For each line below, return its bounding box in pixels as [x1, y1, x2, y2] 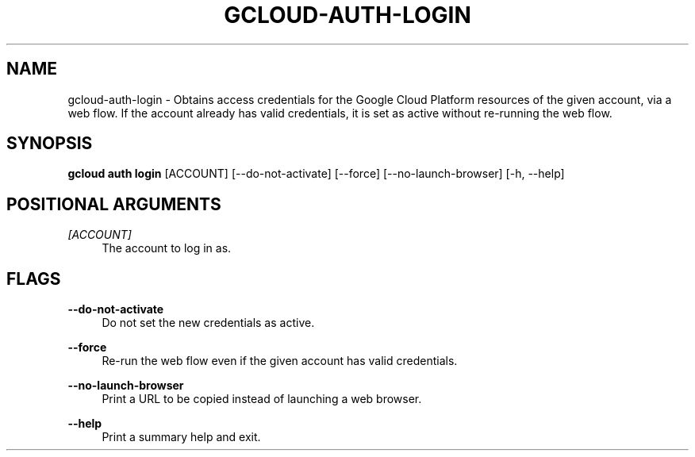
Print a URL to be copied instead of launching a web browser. [102, 392, 422, 406]
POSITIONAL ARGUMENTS [6, 194, 221, 214]
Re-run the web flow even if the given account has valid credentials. [102, 354, 458, 368]
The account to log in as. [102, 241, 232, 255]
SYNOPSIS [6, 133, 93, 154]
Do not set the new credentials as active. [102, 316, 315, 330]
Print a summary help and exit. [102, 430, 261, 444]
